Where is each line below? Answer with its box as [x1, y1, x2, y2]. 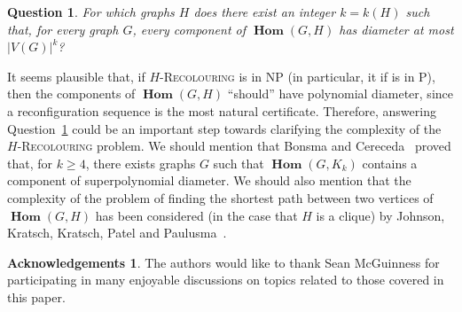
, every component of [132, 19, 247, 38]
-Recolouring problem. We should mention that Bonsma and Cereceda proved [17, 136, 451, 155]
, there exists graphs [85, 153, 196, 172]
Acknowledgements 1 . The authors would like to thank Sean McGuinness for [7, 253, 440, 271]
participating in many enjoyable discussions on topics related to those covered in [7, 270, 444, 289]
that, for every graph [7, 19, 119, 38]
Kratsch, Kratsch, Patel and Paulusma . [7, 223, 227, 242]
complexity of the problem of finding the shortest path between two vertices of [7, 188, 434, 207]
